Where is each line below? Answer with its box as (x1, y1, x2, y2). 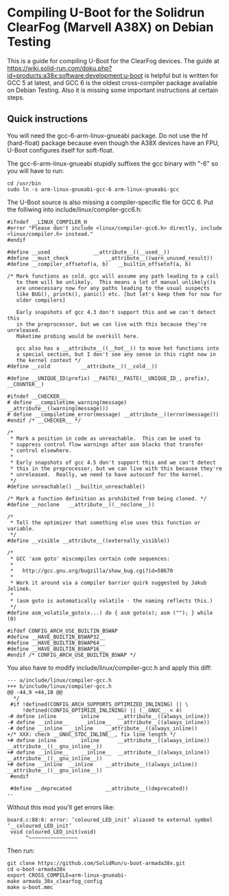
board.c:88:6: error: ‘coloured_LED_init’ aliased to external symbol (7, 816, 213, 823)
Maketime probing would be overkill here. (16, 333, 139, 339)
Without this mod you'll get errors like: (7, 803, 115, 811)
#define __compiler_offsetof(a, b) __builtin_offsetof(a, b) (7, 260, 192, 267)
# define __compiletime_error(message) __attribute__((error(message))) (7, 411, 219, 418)
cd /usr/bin (7, 180, 41, 187)
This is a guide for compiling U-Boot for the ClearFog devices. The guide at (7, 56, 219, 65)
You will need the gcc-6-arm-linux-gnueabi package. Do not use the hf (7, 131, 208, 139)
